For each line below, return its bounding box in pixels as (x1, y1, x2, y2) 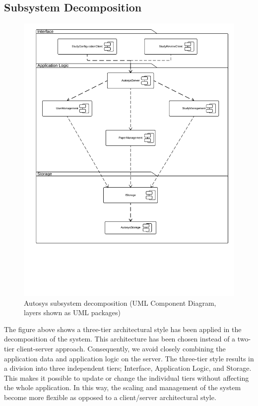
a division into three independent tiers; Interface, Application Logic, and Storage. (4, 363, 252, 373)
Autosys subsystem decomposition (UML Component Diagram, (24, 297, 216, 308)
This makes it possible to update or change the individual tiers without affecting (4, 372, 249, 383)
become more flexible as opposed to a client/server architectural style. (4, 392, 216, 403)
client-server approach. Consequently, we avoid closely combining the (16, 343, 226, 354)
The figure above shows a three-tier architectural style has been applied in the (4, 324, 242, 334)
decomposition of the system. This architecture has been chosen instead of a (4, 334, 236, 344)
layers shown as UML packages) (24, 307, 121, 318)
